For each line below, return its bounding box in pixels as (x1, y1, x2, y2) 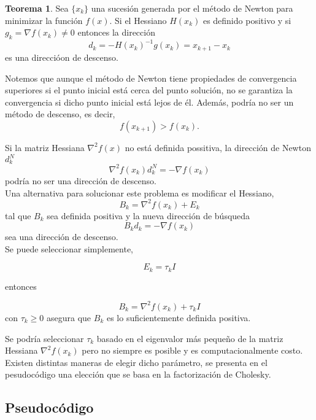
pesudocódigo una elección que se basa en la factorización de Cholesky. (5, 368, 271, 381)
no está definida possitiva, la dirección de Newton (125, 141, 311, 154)
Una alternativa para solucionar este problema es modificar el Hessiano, (5, 186, 274, 199)
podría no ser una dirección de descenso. (5, 174, 156, 187)
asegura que (47, 311, 91, 324)
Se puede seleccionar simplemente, (5, 242, 133, 255)
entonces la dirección (77, 26, 155, 39)
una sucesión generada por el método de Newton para (91, 2, 293, 14)
